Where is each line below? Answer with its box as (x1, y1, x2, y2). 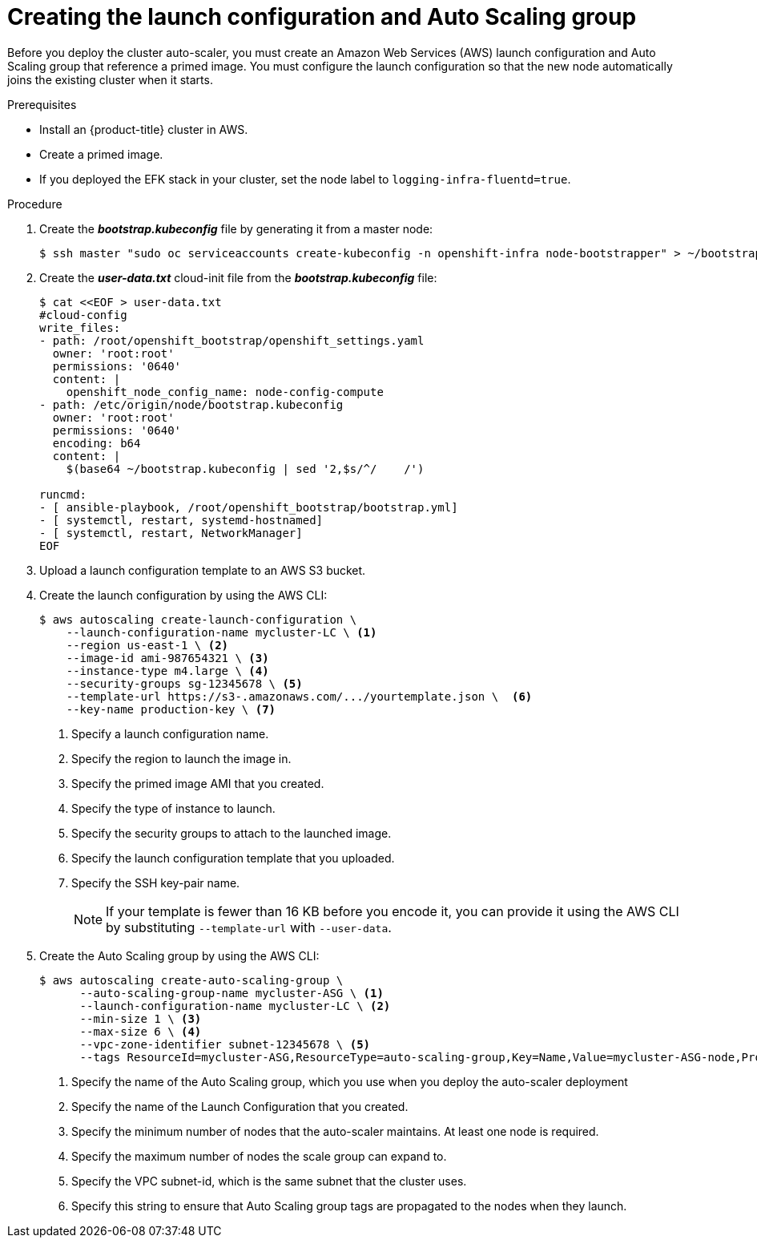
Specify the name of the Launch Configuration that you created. (71, 1099, 409, 1113)
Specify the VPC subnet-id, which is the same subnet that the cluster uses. (71, 1173, 467, 1188)
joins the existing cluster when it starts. (7, 72, 213, 87)
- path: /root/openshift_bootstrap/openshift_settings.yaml (39, 333, 425, 347)
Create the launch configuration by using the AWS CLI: (39, 588, 328, 602)
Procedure (7, 196, 62, 211)
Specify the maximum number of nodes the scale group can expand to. (71, 1149, 447, 1163)
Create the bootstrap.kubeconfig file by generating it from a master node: (39, 221, 433, 236)
